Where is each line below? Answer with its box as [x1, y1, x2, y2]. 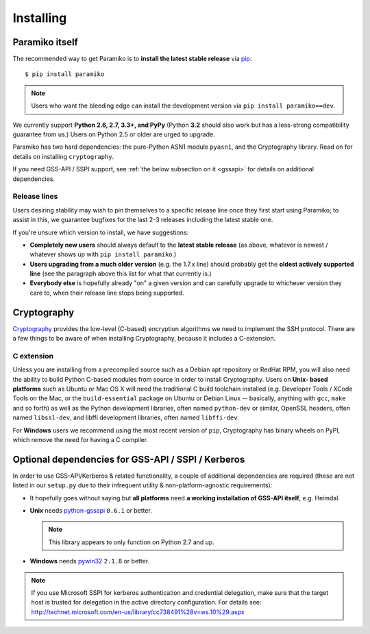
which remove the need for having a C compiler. [12, 436, 149, 444]
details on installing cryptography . [12, 152, 114, 160]
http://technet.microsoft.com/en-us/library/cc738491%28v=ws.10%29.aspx [31, 607, 245, 616]
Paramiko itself [12, 36, 78, 48]
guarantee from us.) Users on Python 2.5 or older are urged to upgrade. [12, 130, 215, 138]
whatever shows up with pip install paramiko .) [29, 250, 177, 258]
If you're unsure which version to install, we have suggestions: [12, 228, 189, 236]
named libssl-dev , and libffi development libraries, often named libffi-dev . [12, 413, 240, 422]
